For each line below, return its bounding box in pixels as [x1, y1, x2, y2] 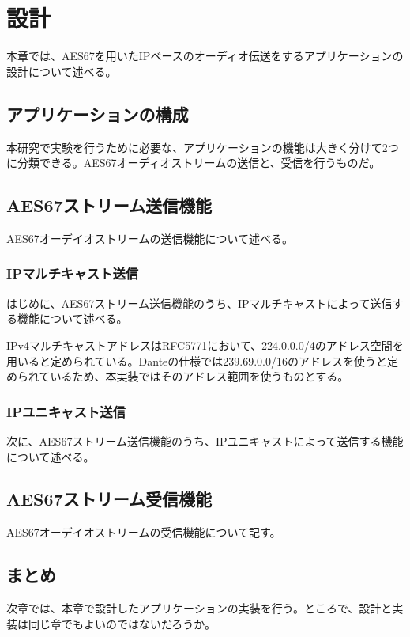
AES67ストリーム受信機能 [6, 487, 213, 511]
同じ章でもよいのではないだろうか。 [28, 615, 216, 631]
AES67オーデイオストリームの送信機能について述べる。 [6, 229, 293, 246]
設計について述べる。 [6, 63, 117, 79]
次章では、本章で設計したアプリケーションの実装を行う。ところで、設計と [6, 600, 393, 616]
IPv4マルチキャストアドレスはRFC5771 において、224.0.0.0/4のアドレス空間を [6, 336, 404, 353]
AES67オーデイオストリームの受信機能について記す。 [6, 524, 281, 540]
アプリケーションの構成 [6, 101, 189, 126]
